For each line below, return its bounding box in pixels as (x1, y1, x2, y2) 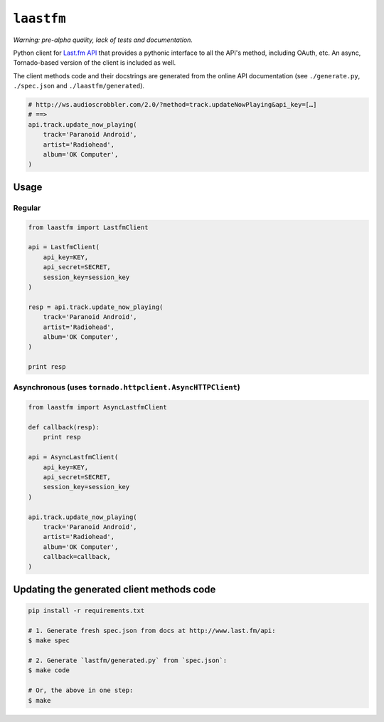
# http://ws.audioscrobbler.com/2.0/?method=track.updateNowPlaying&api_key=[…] (28, 100, 317, 109)
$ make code (28, 666, 70, 674)
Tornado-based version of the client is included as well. (13, 58, 176, 67)
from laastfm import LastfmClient (28, 223, 149, 231)
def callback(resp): (28, 423, 100, 431)
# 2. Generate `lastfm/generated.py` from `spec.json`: (28, 656, 228, 664)
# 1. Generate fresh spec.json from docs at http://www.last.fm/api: (28, 627, 276, 634)
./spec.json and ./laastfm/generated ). (13, 82, 145, 90)
